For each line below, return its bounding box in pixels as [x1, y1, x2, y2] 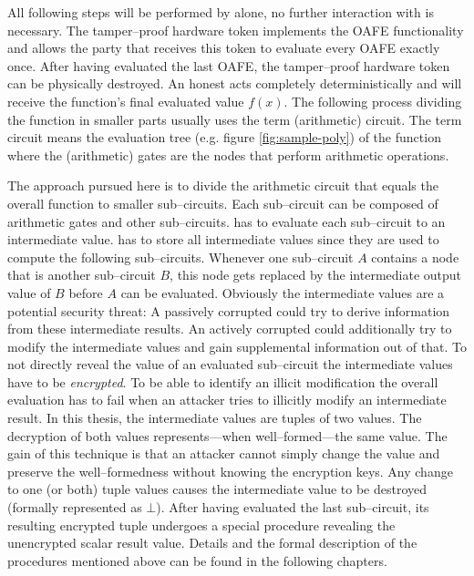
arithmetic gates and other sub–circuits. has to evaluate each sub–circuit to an [7, 211, 446, 231]
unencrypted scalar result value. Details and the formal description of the [7, 533, 417, 552]
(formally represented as [7, 498, 142, 517]
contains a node [371, 247, 459, 266]
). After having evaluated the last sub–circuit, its [156, 498, 429, 517]
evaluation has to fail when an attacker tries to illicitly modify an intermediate [7, 390, 447, 409]
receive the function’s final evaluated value [7, 91, 244, 110]
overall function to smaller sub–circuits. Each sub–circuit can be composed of [7, 193, 438, 212]
